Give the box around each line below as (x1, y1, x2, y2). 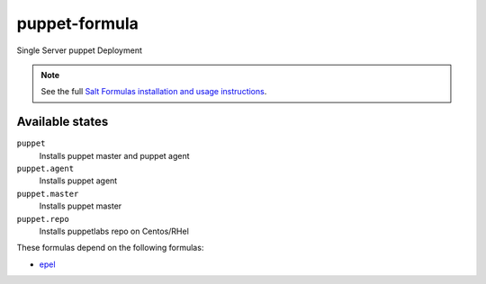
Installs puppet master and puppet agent (39, 150, 190, 161)
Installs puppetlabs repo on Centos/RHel (39, 226, 189, 236)
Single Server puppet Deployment (16, 45, 143, 56)
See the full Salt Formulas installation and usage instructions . (40, 86, 267, 97)
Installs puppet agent (39, 175, 118, 186)
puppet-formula (16, 13, 139, 33)
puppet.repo (16, 214, 69, 224)
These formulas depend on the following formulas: (16, 243, 204, 253)
